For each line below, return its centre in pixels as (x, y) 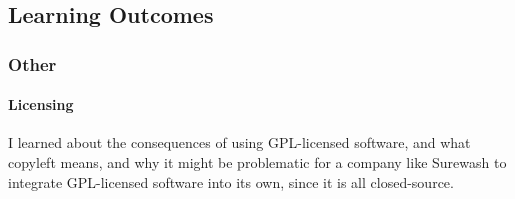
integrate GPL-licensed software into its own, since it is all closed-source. (231, 181)
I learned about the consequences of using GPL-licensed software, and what (239, 142)
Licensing (41, 104)
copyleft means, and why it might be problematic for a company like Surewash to (257, 162)
